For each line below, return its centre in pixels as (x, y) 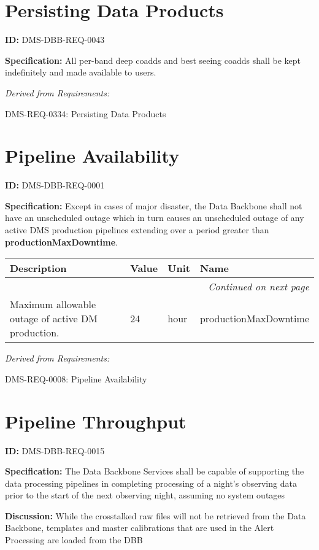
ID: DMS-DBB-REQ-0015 (55, 450)
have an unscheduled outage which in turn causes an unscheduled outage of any (155, 218)
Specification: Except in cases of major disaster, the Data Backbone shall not (154, 205)
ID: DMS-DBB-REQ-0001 (55, 185)
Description (38, 268)
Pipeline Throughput (96, 421)
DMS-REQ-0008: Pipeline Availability (76, 378)
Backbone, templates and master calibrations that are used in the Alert (140, 528)
